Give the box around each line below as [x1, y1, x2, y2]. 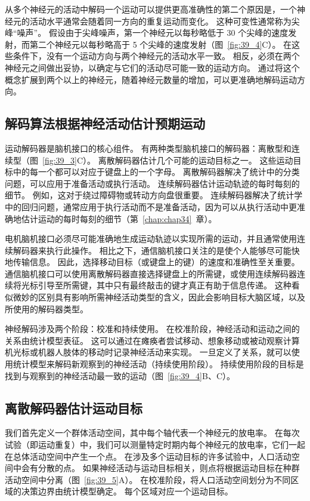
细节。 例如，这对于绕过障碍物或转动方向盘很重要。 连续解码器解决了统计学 [5, 189, 303, 201]
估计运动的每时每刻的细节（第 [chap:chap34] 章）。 [21, 212, 217, 225]
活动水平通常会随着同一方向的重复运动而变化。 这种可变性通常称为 [29, 14, 292, 27]
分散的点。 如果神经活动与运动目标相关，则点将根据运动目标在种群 [38, 462, 300, 474]
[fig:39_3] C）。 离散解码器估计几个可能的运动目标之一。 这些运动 [42, 153, 293, 166]
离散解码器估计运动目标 [5, 398, 142, 417]
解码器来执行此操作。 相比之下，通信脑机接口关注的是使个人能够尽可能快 [13, 244, 300, 256]
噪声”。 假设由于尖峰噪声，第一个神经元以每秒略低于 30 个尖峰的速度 [17, 26, 289, 39]
